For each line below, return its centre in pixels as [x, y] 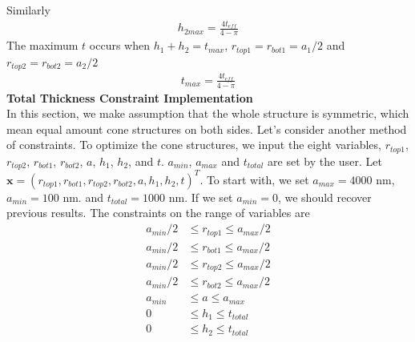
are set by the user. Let [325, 161]
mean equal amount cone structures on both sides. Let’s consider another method [207, 129]
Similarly [28, 10]
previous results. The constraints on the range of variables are [158, 213]
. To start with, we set [254, 179]
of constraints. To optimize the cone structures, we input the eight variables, [194, 145]
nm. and [83, 197]
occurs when [119, 45]
